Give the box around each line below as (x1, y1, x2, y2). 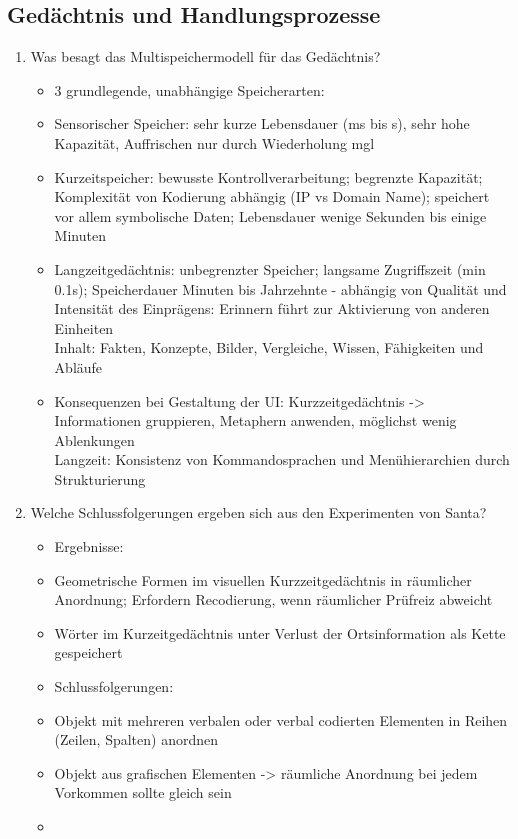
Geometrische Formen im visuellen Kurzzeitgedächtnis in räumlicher (54, 569, 472, 590)
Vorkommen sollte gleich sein (54, 782, 232, 803)
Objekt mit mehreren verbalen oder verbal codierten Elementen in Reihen (54, 709, 508, 730)
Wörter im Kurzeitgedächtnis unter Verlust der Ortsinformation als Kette (54, 622, 506, 643)
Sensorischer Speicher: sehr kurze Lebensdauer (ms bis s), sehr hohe (54, 113, 470, 134)
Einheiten (54, 317, 114, 338)
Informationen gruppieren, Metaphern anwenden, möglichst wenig (54, 410, 457, 431)
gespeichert (54, 642, 123, 663)
